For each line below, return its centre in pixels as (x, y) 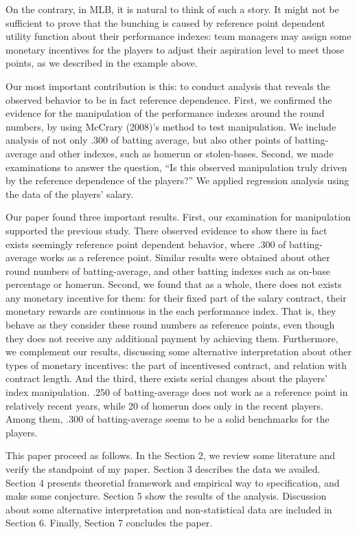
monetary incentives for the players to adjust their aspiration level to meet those (175, 49)
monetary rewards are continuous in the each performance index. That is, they (171, 311)
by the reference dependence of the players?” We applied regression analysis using (177, 180)
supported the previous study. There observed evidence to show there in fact (166, 230)
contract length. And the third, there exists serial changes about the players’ (166, 378)
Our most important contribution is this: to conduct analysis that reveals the (168, 86)
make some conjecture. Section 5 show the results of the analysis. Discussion (166, 496)
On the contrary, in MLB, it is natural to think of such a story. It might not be (172, 9)
